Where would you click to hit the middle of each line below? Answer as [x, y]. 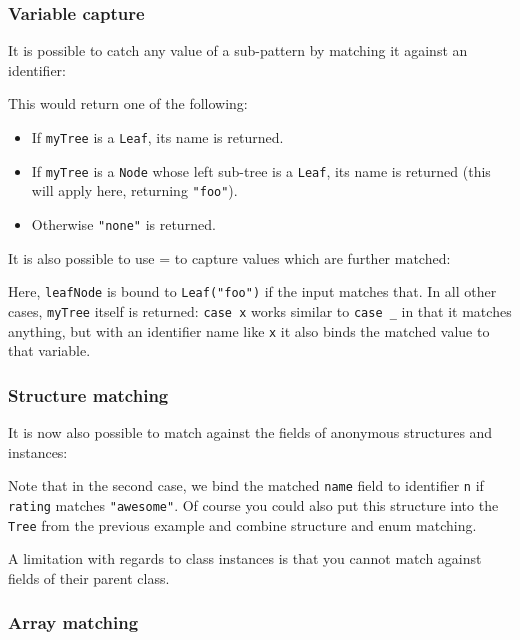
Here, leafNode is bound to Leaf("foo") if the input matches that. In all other [252, 291]
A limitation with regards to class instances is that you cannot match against [245, 558]
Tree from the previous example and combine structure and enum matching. [242, 524]
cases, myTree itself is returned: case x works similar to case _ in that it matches [260, 310]
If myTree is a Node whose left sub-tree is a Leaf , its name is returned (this [261, 170]
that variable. [49, 350]
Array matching [73, 622]
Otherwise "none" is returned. [123, 223]
